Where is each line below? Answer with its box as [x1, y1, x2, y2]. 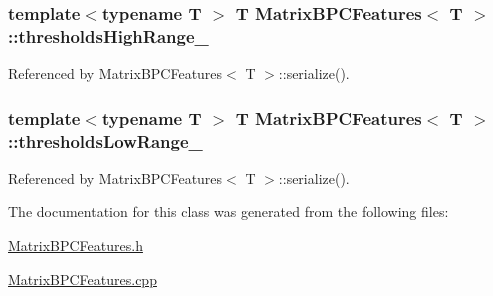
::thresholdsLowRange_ [8, 128, 203, 153]
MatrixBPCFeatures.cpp [8, 268, 157, 289]
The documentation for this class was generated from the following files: [8, 201, 449, 222]
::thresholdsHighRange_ [8, 23, 209, 48]
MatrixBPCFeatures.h [8, 235, 143, 256]
